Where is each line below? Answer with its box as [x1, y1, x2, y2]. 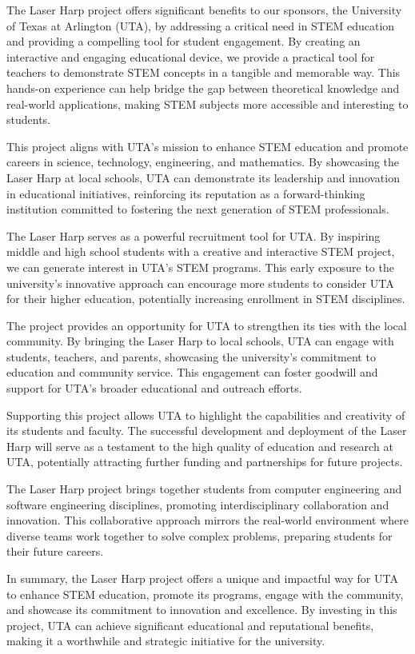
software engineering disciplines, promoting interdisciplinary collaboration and [6, 496, 389, 512]
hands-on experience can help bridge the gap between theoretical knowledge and [6, 79, 400, 96]
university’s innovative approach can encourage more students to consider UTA [6, 274, 394, 291]
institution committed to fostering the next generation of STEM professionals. [6, 201, 389, 217]
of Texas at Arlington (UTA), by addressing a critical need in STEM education [6, 17, 395, 34]
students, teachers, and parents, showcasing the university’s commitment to [6, 348, 376, 365]
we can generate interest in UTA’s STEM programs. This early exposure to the [6, 258, 394, 275]
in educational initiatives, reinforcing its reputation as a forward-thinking [6, 185, 365, 201]
